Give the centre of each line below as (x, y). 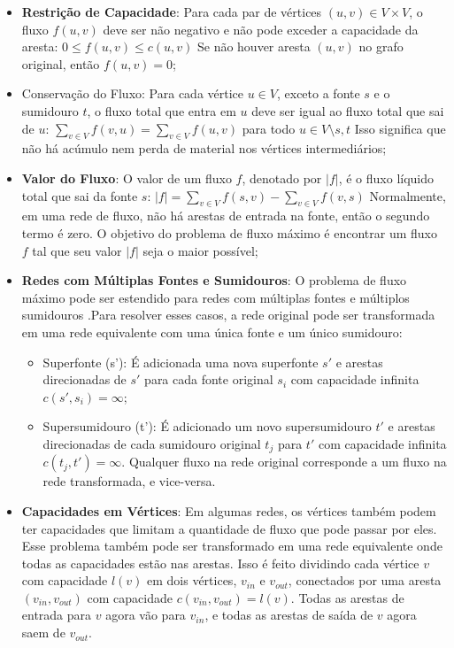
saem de (43, 633)
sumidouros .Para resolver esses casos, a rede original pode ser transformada (228, 315)
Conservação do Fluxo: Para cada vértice (133, 93)
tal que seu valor (77, 250)
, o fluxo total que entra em (162, 110)
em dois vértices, (192, 580)
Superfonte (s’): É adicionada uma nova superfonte (181, 362)
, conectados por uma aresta (365, 580)
